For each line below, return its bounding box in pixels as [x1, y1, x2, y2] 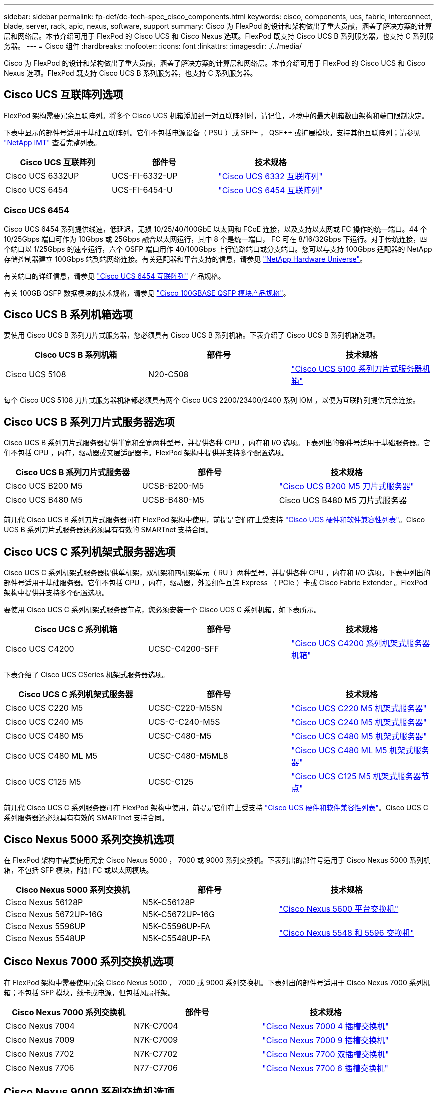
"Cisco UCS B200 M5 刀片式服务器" [279, 481, 414, 492]
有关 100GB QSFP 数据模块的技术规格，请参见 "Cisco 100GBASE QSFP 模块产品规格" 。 [4, 288, 290, 297]
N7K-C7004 [134, 1020, 178, 1031]
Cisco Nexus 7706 [5, 1062, 74, 1073]
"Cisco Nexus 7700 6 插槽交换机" [262, 1063, 388, 1073]
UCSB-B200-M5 [142, 481, 204, 491]
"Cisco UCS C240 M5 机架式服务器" [291, 717, 427, 728]
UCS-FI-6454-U [112, 184, 173, 195]
